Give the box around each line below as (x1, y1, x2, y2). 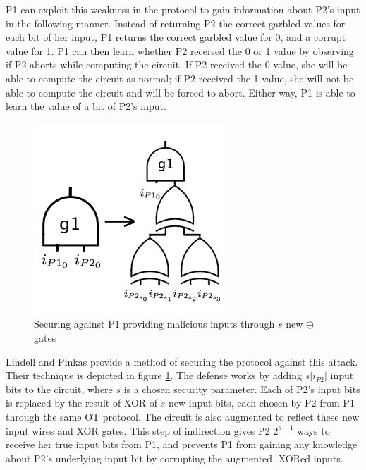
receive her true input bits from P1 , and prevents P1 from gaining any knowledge (6, 437, 358, 452)
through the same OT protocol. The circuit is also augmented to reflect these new (6, 409, 360, 423)
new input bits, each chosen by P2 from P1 (168, 395, 355, 410)
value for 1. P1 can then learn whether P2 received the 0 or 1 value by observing (6, 43, 354, 58)
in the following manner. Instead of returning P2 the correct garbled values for (6, 16, 346, 30)
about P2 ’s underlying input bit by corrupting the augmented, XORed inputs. (6, 450, 343, 465)
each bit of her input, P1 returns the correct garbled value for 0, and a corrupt (6, 30, 346, 44)
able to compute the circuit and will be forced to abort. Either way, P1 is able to (6, 85, 355, 99)
